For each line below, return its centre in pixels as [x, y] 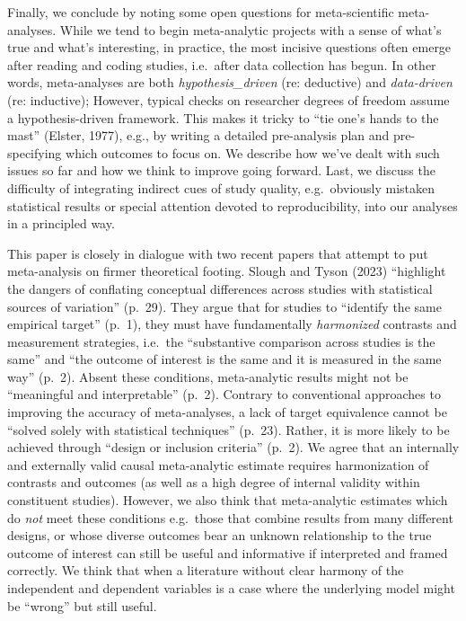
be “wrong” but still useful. [82, 605]
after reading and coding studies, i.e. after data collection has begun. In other [222, 64]
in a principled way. [61, 223]
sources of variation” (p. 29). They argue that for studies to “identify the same [224, 306]
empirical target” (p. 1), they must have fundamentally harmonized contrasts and [232, 324]
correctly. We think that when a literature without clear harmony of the [206, 570]
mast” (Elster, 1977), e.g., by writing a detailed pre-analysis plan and [198, 135]
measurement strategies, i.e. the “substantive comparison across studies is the [221, 341]
